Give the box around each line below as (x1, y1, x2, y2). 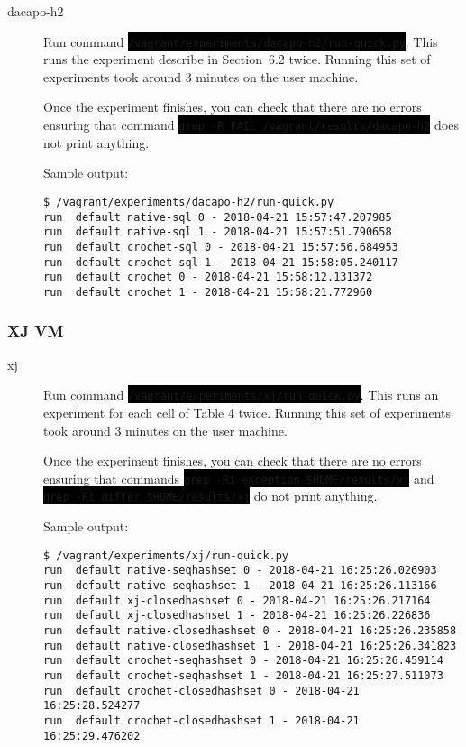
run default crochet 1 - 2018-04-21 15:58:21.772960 (43, 285, 373, 299)
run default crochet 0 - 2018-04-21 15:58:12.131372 (43, 271, 373, 284)
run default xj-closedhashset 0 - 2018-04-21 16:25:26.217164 (43, 594, 431, 607)
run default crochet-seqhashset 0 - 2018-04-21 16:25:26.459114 (43, 654, 443, 668)
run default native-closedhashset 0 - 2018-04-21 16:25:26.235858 (43, 623, 457, 637)
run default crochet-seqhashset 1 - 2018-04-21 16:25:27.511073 (43, 669, 443, 682)
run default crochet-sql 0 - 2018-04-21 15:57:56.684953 (43, 240, 398, 254)
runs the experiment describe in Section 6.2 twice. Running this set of (43, 50, 431, 69)
